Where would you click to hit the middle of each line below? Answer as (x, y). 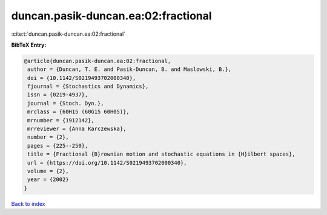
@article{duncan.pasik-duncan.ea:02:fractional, (97, 61)
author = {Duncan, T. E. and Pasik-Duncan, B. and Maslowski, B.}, (130, 69)
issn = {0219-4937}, (58, 95)
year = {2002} (48, 180)
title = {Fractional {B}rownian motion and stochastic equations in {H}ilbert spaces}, (162, 154)
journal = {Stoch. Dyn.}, (66, 103)
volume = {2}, (48, 171)
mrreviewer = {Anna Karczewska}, (77, 129)
